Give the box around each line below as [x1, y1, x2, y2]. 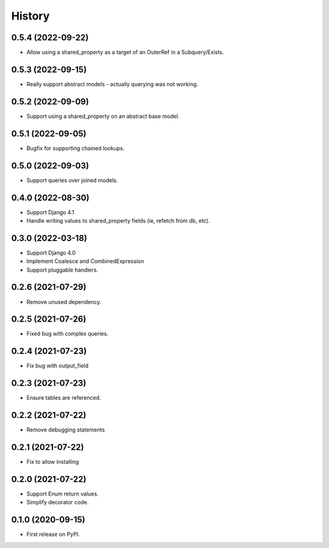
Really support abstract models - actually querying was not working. [26, 80, 199, 88]
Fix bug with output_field [26, 362, 89, 369]
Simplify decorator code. [26, 499, 89, 506]
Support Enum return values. [26, 490, 99, 497]
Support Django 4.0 [26, 249, 76, 256]
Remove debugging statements [26, 426, 105, 433]
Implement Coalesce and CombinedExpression [26, 258, 144, 265]
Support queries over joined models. [26, 176, 118, 184]
